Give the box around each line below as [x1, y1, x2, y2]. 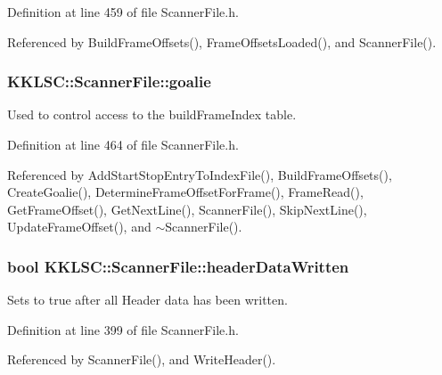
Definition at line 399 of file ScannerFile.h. [7, 320, 239, 338]
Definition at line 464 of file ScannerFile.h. [7, 135, 239, 153]
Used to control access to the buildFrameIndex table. [7, 105, 297, 124]
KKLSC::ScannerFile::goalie [7, 70, 211, 93]
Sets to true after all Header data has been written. [7, 290, 288, 309]
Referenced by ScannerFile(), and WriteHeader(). [7, 350, 276, 369]
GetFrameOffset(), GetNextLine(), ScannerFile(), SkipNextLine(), [7, 200, 367, 218]
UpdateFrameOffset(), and [7, 217, 151, 236]
